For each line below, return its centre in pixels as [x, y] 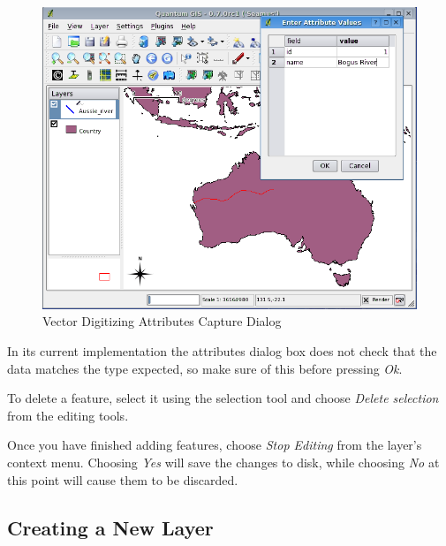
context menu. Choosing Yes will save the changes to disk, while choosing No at [223, 462]
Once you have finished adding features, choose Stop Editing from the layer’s [215, 445]
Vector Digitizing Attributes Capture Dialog [162, 321]
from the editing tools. [68, 415]
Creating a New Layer [110, 527]
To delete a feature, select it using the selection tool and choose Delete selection [223, 398]
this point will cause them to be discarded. [123, 479]
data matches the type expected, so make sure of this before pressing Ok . [205, 368]
